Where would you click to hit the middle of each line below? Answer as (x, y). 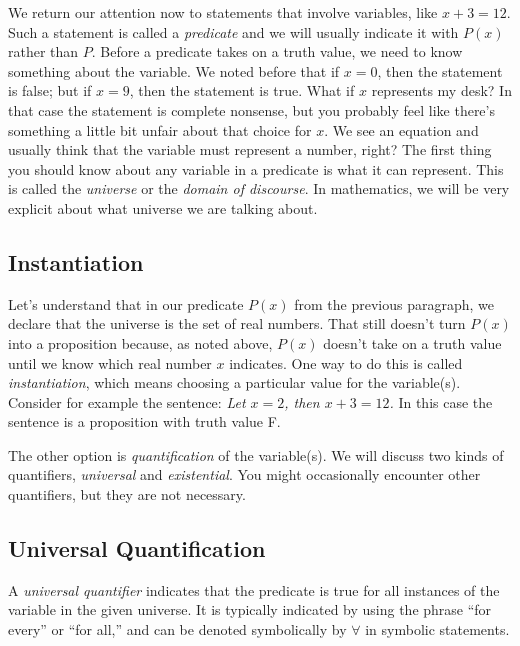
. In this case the (441, 401)
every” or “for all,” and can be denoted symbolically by (177, 629)
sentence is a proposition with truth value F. (144, 421)
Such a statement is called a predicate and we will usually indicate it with (233, 31)
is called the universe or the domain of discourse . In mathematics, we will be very (259, 188)
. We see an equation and (401, 129)
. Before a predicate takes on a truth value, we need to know (277, 51)
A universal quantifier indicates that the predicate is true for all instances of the (254, 589)
